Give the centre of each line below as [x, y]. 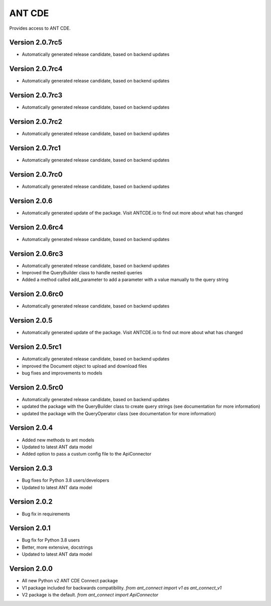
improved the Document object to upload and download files [85, 366]
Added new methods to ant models [58, 440]
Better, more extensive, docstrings [57, 547]
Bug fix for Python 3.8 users [51, 540]
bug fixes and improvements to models [62, 373]
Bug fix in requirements [46, 514]
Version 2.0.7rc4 [36, 69]
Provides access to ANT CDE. [40, 28]
